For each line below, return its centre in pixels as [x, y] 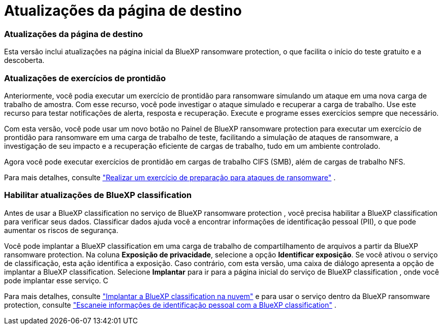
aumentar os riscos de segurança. [61, 230]
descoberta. [24, 60]
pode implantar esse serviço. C [56, 280]
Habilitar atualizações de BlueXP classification [98, 195]
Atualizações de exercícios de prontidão [85, 78]
